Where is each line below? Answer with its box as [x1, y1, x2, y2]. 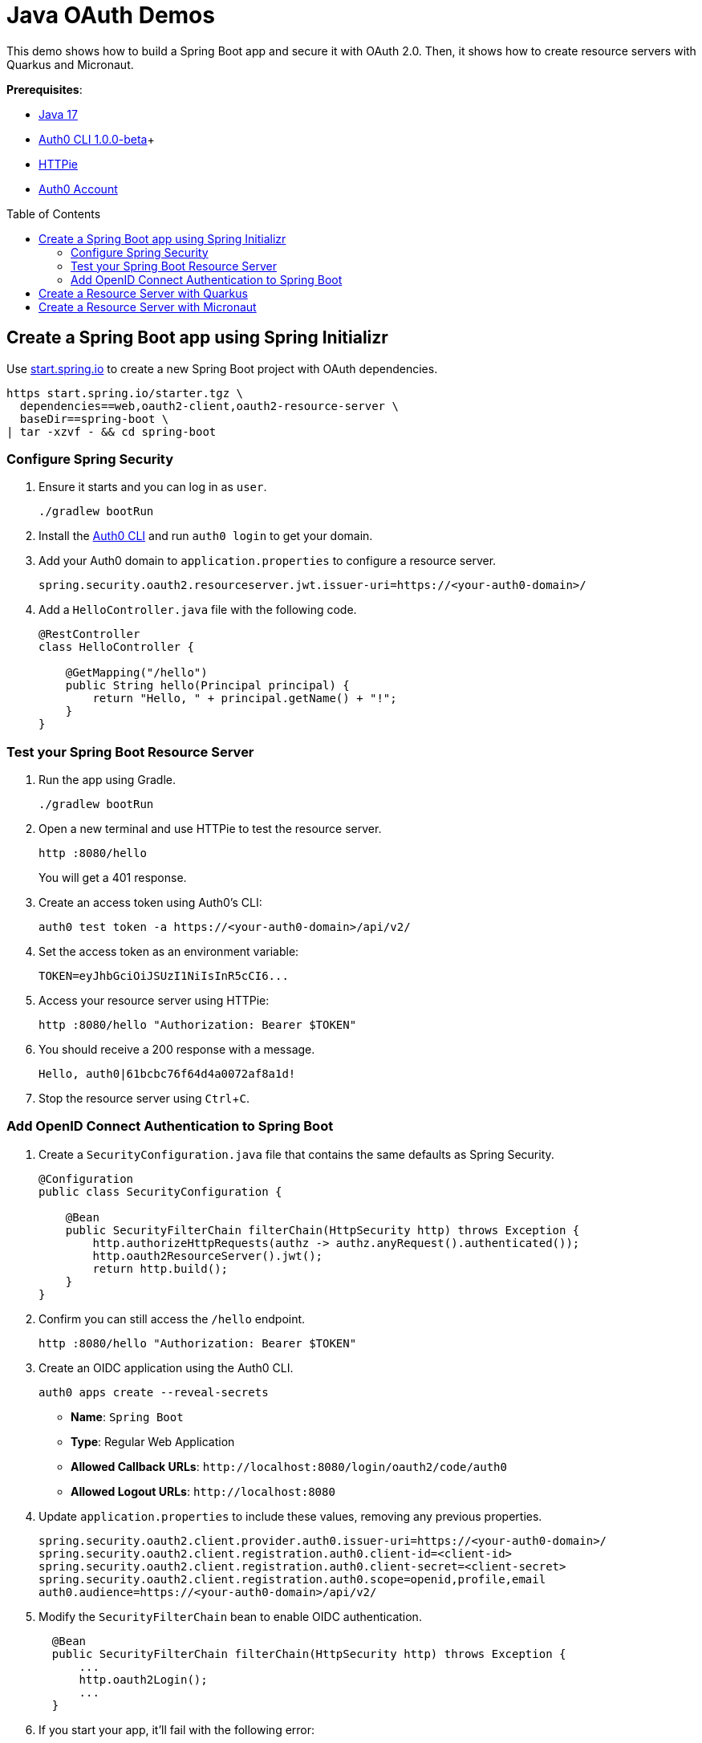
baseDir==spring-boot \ [19, 412, 169, 425]
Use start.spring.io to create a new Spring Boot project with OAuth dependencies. [6, 361, 438, 376]
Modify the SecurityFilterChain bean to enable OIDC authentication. [39, 1609, 422, 1623]
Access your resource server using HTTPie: [39, 993, 270, 1008]
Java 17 [39, 107, 78, 121]
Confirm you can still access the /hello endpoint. [39, 1311, 306, 1326]
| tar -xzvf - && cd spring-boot [6, 425, 217, 438]
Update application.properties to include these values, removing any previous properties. [39, 1509, 542, 1523]
